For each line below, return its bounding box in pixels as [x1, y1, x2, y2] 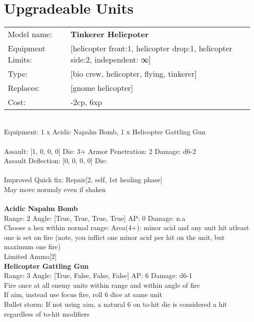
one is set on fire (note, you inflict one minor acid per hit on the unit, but [4, 232, 225, 242]
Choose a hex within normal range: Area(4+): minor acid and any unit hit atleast [4, 222, 249, 233]
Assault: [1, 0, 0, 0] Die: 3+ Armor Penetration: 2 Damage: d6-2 [4, 146, 196, 156]
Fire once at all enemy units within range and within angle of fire [4, 279, 200, 290]
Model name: [8, 28, 52, 40]
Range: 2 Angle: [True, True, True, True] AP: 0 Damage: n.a [4, 213, 186, 223]
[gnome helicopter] [70, 82, 133, 93]
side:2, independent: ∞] [70, 53, 151, 65]
